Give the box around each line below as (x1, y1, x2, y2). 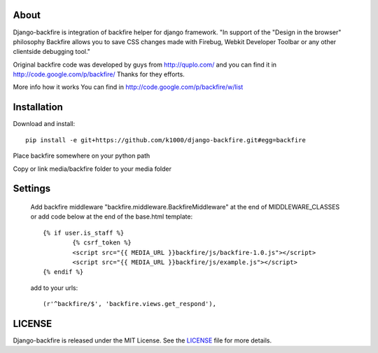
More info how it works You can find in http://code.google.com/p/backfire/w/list (13, 83, 244, 91)
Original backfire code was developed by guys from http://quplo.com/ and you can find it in (13, 60, 276, 69)
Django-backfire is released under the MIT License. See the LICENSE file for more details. (13, 336, 272, 345)
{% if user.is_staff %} (43, 228, 125, 237)
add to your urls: (30, 284, 78, 292)
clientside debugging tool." (13, 48, 91, 56)
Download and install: (13, 120, 76, 128)
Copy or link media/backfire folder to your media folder (13, 165, 171, 173)
